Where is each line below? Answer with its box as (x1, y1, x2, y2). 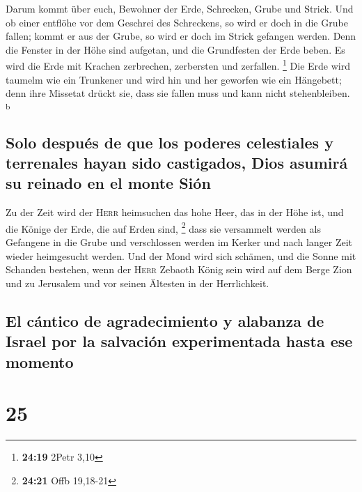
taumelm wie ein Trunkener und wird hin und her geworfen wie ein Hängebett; (6, 72, 342, 86)
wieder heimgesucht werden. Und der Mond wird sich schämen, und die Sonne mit (6, 248, 356, 263)
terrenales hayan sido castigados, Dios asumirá (6, 151, 348, 173)
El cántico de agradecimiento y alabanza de (6, 309, 324, 331)
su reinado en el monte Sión (6, 172, 211, 194)
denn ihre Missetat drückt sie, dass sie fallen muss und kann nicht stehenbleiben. (6, 86, 350, 100)
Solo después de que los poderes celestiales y (6, 131, 333, 153)
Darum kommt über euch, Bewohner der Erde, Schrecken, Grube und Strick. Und (6, 1, 354, 15)
